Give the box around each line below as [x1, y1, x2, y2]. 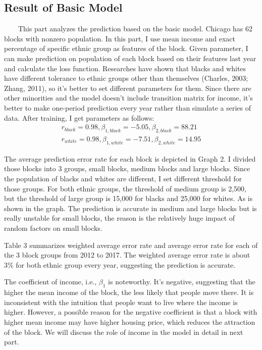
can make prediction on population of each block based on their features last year [4, 53, 256, 63]
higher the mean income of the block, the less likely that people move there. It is [4, 287, 254, 297]
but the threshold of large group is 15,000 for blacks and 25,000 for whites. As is [4, 193, 253, 204]
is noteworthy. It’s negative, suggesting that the [108, 276, 255, 287]
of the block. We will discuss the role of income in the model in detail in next [4, 326, 243, 337]
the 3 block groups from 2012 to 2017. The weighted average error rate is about [4, 249, 250, 260]
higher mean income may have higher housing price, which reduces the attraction [4, 316, 255, 327]
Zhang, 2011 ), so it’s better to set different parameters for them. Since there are [4, 82, 251, 93]
